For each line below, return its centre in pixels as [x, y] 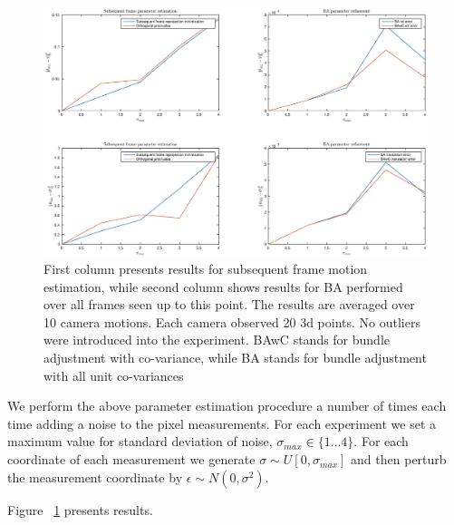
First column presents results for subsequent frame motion [206, 269]
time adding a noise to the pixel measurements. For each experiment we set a [222, 423]
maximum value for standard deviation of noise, [140, 441]
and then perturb [399, 459]
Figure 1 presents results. [80, 509]
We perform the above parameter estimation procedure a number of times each [227, 406]
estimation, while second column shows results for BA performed [223, 286]
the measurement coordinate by [95, 476]
